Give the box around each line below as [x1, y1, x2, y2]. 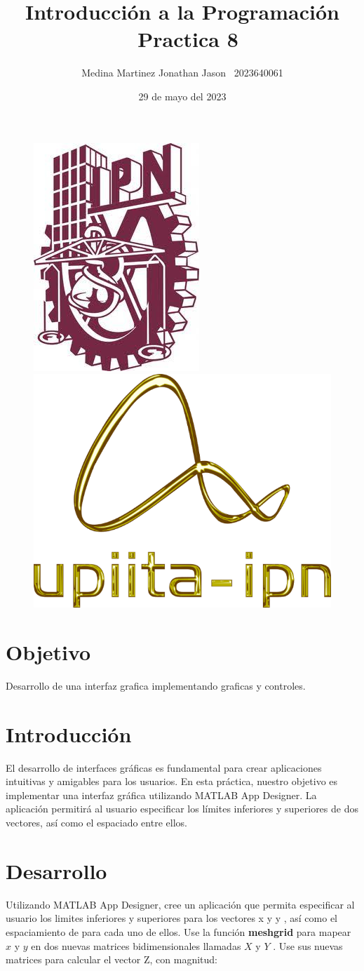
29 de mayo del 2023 [138, 88, 227, 103]
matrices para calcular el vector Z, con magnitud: [6, 952, 217, 967]
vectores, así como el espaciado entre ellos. [6, 815, 187, 829]
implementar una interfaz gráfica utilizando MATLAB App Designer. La [6, 787, 317, 802]
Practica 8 [137, 25, 238, 53]
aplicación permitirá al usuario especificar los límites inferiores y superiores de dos [6, 801, 358, 816]
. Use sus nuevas [273, 938, 343, 953]
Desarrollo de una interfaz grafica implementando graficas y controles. [6, 678, 306, 692]
